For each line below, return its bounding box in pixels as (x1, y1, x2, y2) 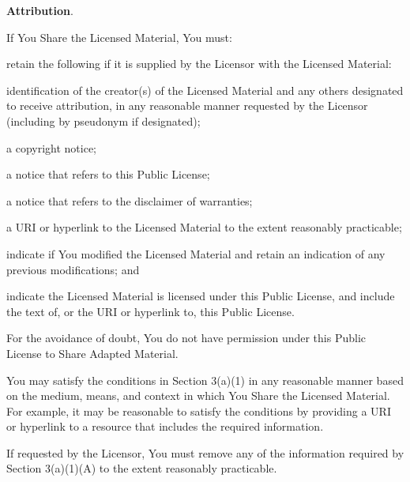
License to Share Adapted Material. (6, 345, 179, 361)
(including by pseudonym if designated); (6, 112, 201, 129)
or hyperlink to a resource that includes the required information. (6, 418, 324, 435)
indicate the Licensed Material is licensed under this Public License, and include (6, 288, 395, 304)
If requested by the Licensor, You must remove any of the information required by (6, 444, 404, 461)
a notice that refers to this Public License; (6, 166, 210, 183)
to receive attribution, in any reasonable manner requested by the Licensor (6, 97, 368, 114)
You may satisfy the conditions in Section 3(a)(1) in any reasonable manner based (6, 371, 404, 388)
